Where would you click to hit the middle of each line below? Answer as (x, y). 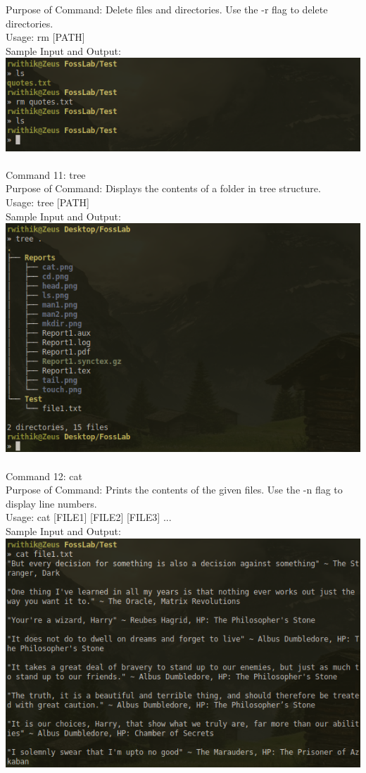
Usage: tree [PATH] (48, 202)
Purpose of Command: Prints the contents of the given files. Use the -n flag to (174, 490)
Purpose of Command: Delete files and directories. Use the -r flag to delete (167, 9)
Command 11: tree (46, 174)
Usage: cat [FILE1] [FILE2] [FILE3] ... (89, 517)
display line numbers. (51, 503)
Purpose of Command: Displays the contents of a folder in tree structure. (163, 188)
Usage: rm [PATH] (45, 37)
